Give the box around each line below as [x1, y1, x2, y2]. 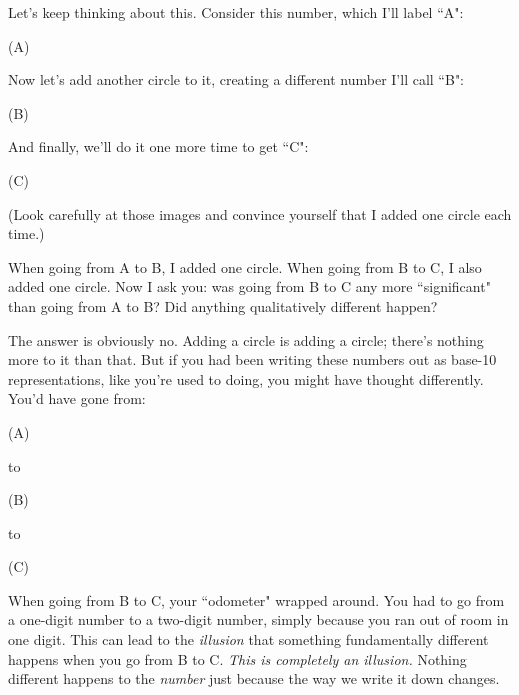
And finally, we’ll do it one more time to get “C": [8, 136, 309, 157]
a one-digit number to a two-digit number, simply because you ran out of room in [8, 609, 509, 630]
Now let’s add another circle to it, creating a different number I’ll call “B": [8, 69, 465, 90]
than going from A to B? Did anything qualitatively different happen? [8, 295, 438, 316]
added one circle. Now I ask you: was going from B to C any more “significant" [8, 276, 491, 297]
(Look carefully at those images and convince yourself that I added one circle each [8, 203, 512, 224]
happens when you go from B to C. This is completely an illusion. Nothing [8, 648, 467, 669]
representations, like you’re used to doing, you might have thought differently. [8, 368, 484, 389]
